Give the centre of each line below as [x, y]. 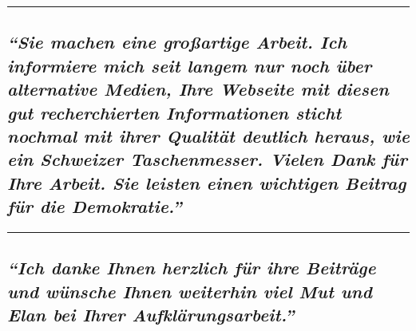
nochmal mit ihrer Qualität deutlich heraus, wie [208, 135]
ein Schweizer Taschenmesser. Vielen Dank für [207, 159]
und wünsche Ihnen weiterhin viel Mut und [190, 291]
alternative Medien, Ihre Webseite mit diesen [198, 89]
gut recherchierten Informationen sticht [174, 112]
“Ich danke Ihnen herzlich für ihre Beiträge [192, 268]
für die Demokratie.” [95, 206]
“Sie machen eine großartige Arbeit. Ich [177, 42]
